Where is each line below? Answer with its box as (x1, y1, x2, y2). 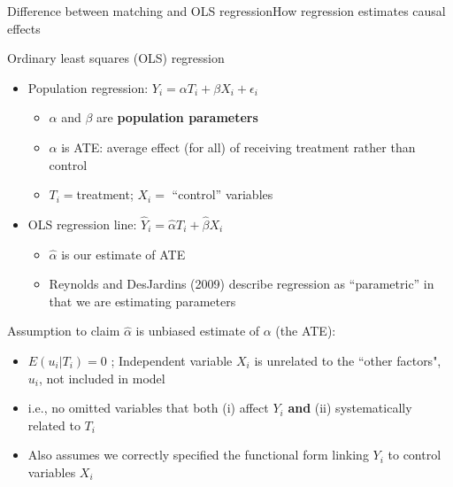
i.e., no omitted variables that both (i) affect (27, 398, 269, 417)
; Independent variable (111, 351, 233, 369)
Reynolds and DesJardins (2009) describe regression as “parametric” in (49, 274, 434, 293)
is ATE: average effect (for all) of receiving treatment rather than (61, 137, 416, 156)
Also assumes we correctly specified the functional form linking (27, 445, 369, 464)
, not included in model (38, 368, 165, 387)
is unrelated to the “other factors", (254, 351, 441, 369)
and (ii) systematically (288, 398, 412, 417)
